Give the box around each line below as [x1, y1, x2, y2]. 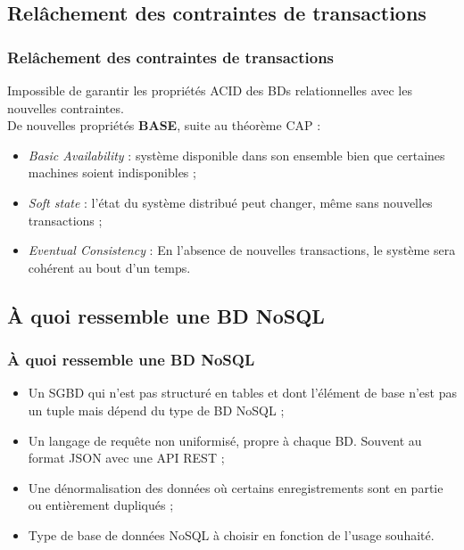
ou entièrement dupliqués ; [28, 496, 174, 514]
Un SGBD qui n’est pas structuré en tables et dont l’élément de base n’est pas [28, 383, 457, 402]
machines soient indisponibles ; [28, 163, 196, 182]
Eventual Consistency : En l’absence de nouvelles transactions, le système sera [28, 241, 456, 259]
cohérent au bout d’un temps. [28, 258, 191, 276]
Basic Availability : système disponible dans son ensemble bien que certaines [28, 145, 445, 164]
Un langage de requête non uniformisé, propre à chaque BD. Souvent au [28, 431, 422, 449]
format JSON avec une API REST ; [28, 448, 225, 467]
